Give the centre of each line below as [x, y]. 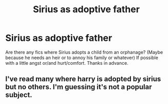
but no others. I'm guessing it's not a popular [79, 87]
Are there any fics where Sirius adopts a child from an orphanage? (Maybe [84, 52]
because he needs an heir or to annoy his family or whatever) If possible [82, 58]
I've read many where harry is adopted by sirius [83, 79]
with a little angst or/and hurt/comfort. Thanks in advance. [67, 63]
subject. [19, 95]
